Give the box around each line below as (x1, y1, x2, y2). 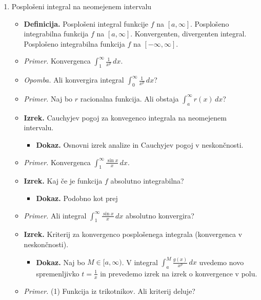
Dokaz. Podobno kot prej (36, 192, 118, 203)
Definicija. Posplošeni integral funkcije (24, 18, 149, 29)
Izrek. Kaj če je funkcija (24, 175, 103, 186)
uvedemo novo (199, 256, 244, 267)
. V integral (122, 256, 158, 267)
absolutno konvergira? (126, 210, 194, 221)
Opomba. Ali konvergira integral (24, 74, 124, 85)
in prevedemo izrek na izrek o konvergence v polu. (100, 268, 257, 278)
